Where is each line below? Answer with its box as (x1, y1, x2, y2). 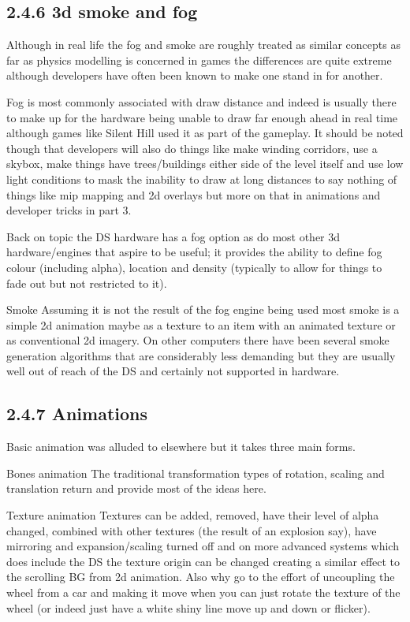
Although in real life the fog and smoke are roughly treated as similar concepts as (6, 36, 401, 53)
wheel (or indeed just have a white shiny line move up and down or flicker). (6, 599, 371, 616)
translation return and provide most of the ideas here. (6, 480, 266, 497)
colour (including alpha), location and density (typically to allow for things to (6, 259, 382, 275)
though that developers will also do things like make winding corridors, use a (6, 140, 378, 156)
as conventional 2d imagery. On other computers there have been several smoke (6, 332, 389, 348)
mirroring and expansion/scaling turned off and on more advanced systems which (6, 538, 399, 554)
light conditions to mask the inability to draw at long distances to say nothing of (6, 170, 397, 187)
